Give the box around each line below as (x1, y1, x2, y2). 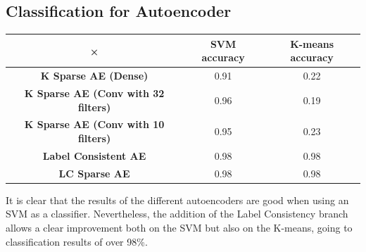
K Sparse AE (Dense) (40, 68, 149, 83)
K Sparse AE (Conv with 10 (24, 117, 165, 132)
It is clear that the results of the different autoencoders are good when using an (6, 192, 349, 207)
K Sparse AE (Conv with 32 (24, 85, 165, 100)
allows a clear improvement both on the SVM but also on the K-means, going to (6, 220, 353, 234)
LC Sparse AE (58, 165, 130, 180)
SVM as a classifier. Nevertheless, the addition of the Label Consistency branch (6, 206, 348, 221)
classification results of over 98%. (6, 234, 148, 248)
